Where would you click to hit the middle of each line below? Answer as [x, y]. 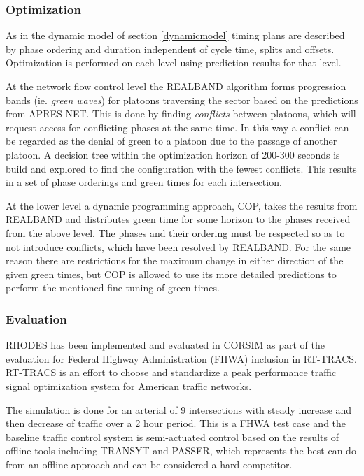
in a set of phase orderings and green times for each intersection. [144, 182]
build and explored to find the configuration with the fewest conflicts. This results [181, 168]
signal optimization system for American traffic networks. [129, 385]
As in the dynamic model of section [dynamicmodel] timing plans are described [175, 35]
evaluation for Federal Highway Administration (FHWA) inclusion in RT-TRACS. [181, 358]
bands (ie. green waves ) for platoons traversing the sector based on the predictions [182, 100]
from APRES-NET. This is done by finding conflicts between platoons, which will [181, 114]
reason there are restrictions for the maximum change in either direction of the [175, 260]
